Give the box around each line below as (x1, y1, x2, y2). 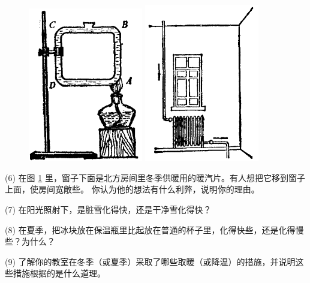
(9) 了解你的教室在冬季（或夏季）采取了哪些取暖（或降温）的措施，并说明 (5, 255, 296, 267)
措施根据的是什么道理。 (13, 267, 106, 279)
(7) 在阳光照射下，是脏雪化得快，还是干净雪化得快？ (5, 203, 212, 215)
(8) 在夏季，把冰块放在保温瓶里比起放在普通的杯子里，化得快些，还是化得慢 (5, 223, 304, 236)
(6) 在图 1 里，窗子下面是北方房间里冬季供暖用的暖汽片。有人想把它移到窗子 (5, 171, 305, 183)
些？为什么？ (5, 235, 55, 248)
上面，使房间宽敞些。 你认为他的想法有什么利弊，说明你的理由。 (5, 183, 260, 195)
